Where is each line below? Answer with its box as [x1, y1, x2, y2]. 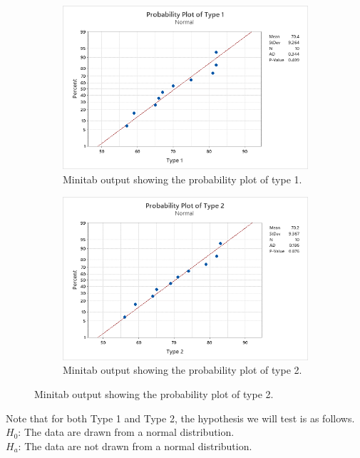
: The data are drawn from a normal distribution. [18, 424, 235, 439]
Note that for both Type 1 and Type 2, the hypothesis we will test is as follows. [6, 410, 355, 425]
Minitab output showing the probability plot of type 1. [63, 171, 302, 186]
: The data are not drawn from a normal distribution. [18, 438, 252, 453]
